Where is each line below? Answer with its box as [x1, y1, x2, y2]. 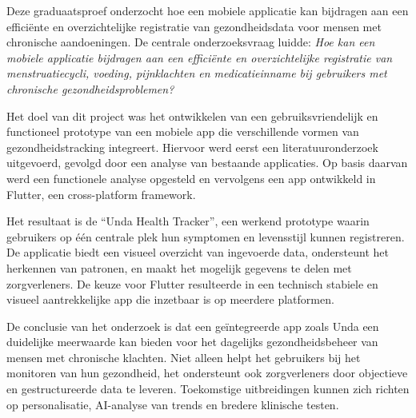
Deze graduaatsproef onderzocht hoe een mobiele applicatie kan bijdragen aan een [6, 2, 409, 18]
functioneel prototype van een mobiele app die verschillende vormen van [6, 123, 359, 140]
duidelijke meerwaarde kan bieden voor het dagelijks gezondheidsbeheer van [6, 333, 378, 350]
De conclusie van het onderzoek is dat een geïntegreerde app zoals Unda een [6, 317, 379, 334]
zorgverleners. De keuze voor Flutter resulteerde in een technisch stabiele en [6, 275, 378, 292]
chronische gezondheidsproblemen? [6, 80, 174, 97]
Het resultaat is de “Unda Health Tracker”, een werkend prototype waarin [6, 213, 370, 229]
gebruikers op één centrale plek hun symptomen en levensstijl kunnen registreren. [6, 228, 405, 245]
